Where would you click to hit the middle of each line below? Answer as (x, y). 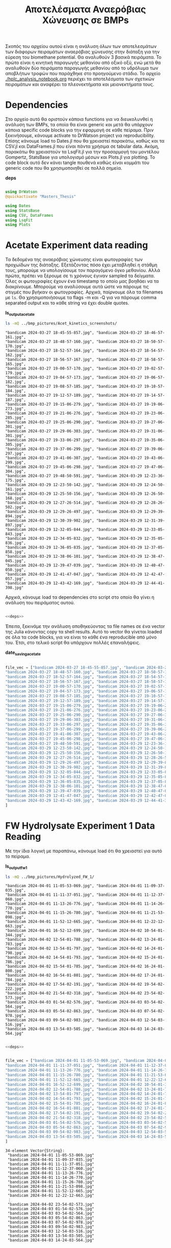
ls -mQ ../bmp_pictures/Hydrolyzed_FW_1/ (50, 877)
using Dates (18, 206)
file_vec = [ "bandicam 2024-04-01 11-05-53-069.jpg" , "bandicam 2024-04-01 (87, 1061)
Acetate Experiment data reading (77, 245)
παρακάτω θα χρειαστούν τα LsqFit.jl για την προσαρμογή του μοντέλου (82, 152)
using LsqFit (19, 220)
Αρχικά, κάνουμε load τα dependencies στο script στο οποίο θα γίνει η (80, 597)
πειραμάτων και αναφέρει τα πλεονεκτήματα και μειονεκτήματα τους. (80, 84)
